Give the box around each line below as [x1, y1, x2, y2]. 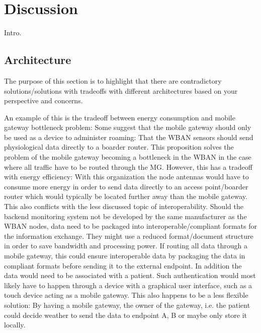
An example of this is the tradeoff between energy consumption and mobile [4, 112, 235, 122]
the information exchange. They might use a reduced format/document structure [4, 230, 253, 241]
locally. [4, 319, 26, 330]
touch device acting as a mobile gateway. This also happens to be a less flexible [4, 290, 248, 300]
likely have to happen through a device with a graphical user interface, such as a [4, 280, 252, 290]
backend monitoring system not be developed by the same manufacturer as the [4, 211, 247, 221]
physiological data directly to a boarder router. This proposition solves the [4, 142, 234, 152]
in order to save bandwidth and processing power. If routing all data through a [4, 240, 247, 251]
